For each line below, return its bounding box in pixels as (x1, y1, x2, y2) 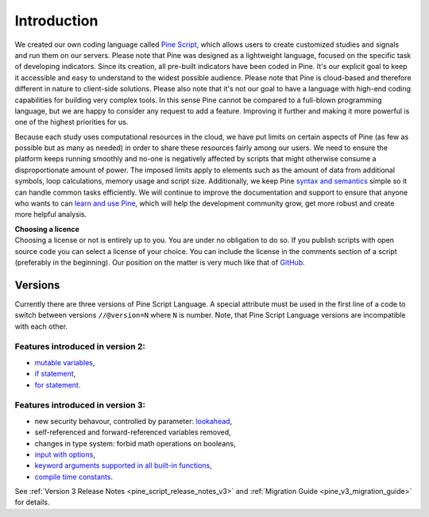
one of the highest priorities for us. (14, 118, 129, 127)
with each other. (14, 322, 68, 331)
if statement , (34, 369, 76, 379)
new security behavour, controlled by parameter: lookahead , (34, 416, 233, 426)
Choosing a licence (14, 224, 79, 233)
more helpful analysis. (14, 210, 87, 219)
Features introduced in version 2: (14, 341, 146, 353)
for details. (14, 497, 50, 507)
